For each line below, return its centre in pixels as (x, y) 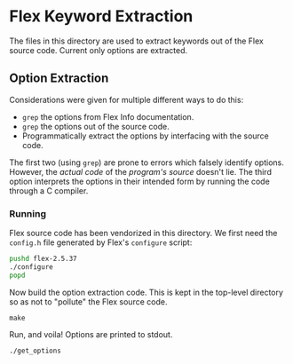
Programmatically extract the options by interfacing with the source (145, 136)
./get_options (36, 351)
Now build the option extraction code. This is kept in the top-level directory (146, 292)
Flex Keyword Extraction (101, 16)
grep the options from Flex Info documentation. (108, 116)
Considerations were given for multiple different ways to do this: (127, 99)
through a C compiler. (49, 190)
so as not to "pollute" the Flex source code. (88, 301)
